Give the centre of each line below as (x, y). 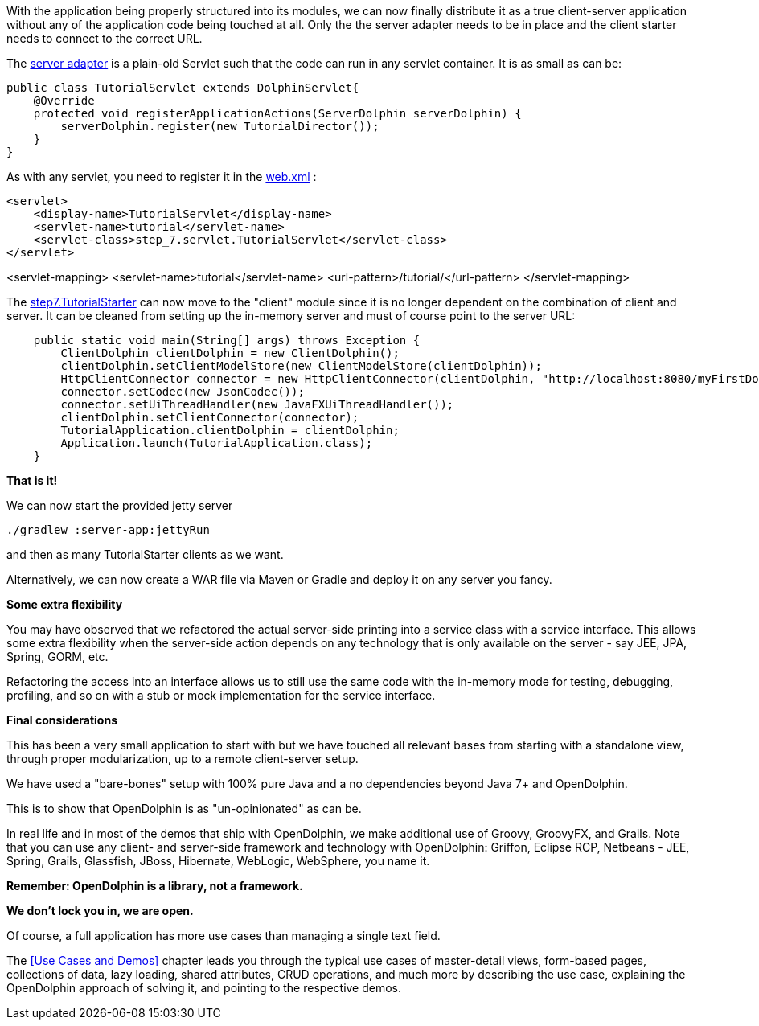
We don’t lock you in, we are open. (100, 911)
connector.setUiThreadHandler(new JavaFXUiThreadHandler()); (257, 404)
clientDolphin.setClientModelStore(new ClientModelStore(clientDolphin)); (301, 366)
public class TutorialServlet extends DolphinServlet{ (183, 88)
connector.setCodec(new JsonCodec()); (183, 392)
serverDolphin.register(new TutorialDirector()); (220, 126)
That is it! (32, 480)
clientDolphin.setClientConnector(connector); (210, 417)
